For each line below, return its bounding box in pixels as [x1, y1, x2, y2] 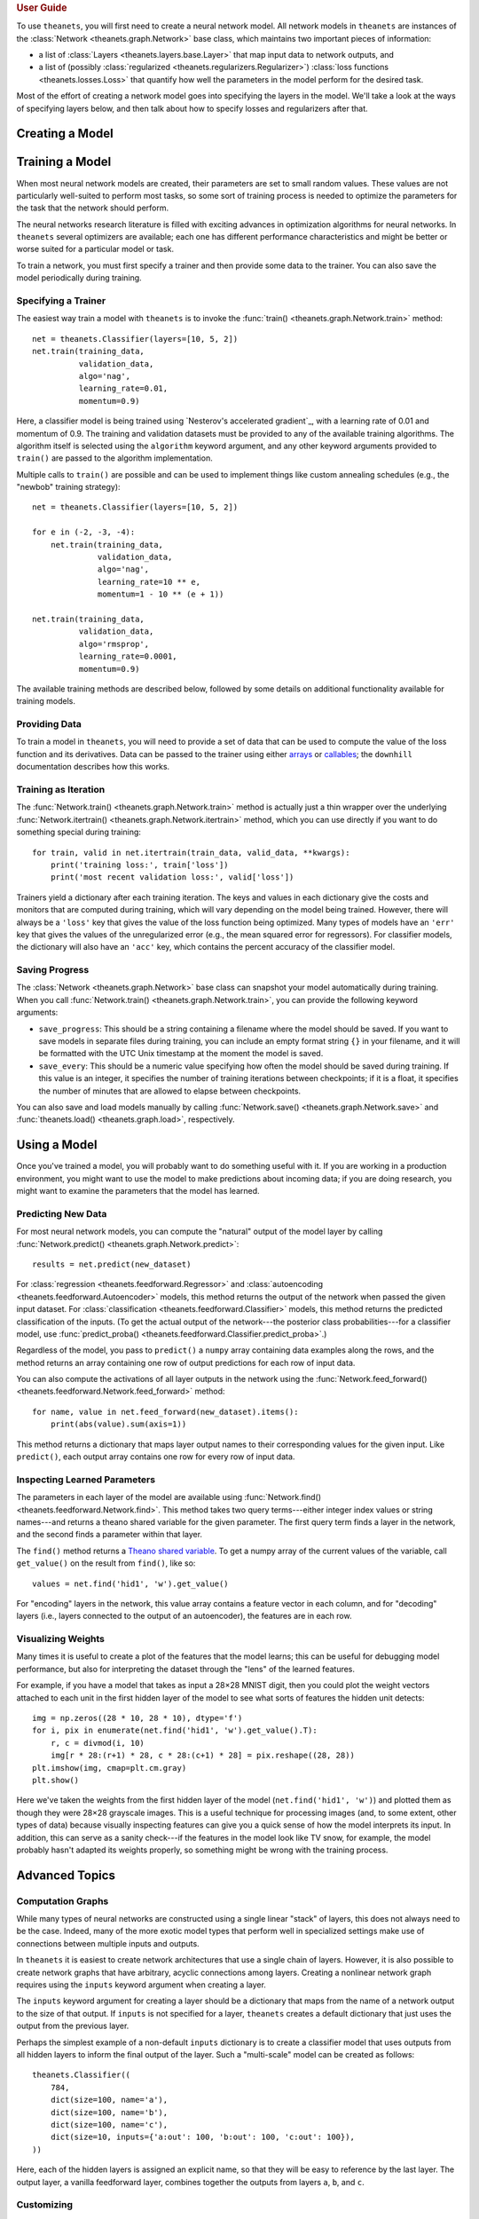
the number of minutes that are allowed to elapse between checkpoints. [38, 1086, 302, 1096]
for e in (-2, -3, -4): [32, 527, 136, 537]
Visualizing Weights [16, 1633, 106, 1646]
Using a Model [16, 1137, 98, 1153]
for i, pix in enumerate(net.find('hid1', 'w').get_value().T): [32, 1725, 318, 1735]
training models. [16, 696, 75, 707]
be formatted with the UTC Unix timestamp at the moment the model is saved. [38, 1048, 324, 1059]
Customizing [16, 2199, 73, 2211]
